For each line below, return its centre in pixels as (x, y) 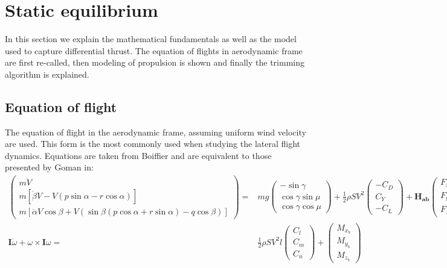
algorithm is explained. (47, 74)
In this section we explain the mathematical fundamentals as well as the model (151, 39)
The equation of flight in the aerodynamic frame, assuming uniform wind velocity (156, 132)
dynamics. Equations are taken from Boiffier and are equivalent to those (138, 155)
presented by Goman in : (49, 167)
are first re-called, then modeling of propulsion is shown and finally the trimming (155, 62)
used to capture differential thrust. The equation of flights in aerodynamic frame (154, 50)
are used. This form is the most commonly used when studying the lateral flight (153, 144)
